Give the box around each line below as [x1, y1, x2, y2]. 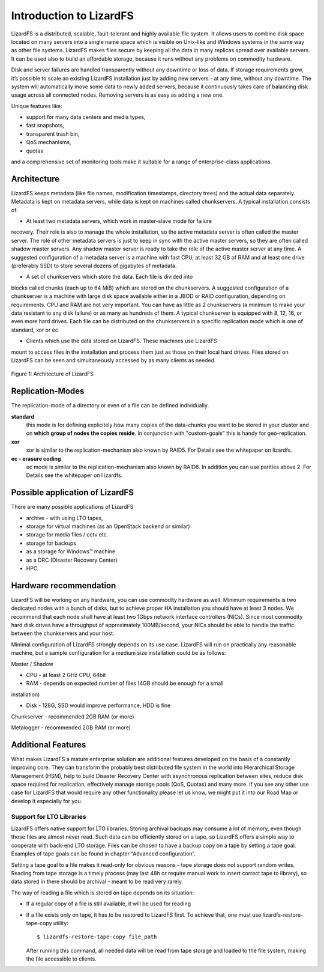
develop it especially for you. [11, 797, 83, 804]
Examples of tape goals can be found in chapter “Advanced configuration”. [11, 850, 196, 857]
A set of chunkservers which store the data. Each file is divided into [26, 273, 193, 281]
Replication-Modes [11, 386, 85, 396]
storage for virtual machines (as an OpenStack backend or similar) [26, 523, 190, 530]
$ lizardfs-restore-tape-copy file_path [37, 934, 157, 940]
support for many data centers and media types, [26, 114, 146, 121]
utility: [53, 919, 68, 926]
